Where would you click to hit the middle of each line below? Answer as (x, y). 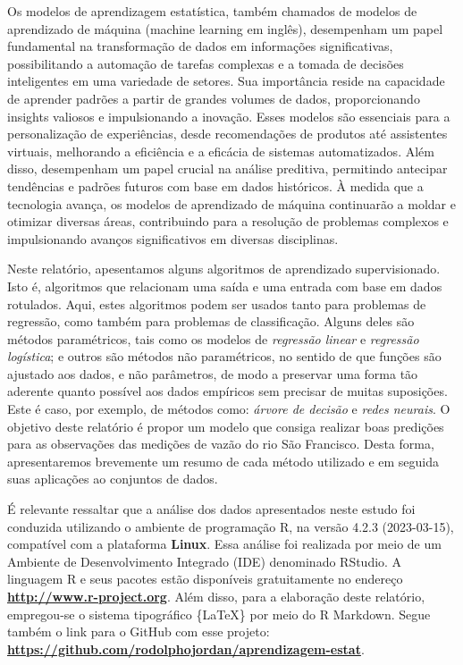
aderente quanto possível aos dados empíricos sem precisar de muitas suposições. (227, 391)
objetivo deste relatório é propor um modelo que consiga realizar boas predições (226, 426)
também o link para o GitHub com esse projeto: (139, 631)
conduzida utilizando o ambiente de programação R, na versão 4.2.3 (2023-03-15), (231, 526)
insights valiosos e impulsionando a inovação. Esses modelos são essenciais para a (229, 116)
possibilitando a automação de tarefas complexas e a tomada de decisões (206, 63)
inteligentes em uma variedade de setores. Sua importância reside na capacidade (226, 81)
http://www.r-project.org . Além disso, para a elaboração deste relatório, (216, 596)
